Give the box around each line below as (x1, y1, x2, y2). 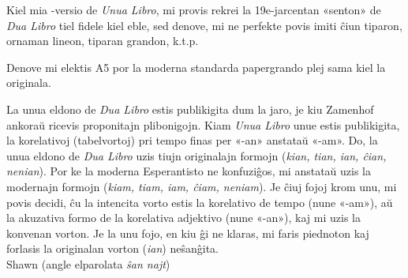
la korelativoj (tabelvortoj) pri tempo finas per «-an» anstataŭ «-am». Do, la (6, 132, 378, 148)
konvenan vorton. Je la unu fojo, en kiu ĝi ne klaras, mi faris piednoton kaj (6, 224, 369, 241)
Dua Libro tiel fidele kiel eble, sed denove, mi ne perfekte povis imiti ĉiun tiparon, (6, 17, 402, 33)
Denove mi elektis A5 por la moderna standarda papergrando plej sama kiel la (6, 58, 386, 75)
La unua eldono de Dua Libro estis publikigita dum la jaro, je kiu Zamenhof (6, 100, 374, 117)
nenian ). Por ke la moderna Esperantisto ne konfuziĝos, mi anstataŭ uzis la (6, 163, 372, 179)
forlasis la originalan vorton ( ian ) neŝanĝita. (6, 240, 219, 257)
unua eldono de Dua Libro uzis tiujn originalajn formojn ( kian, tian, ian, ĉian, (6, 147, 387, 163)
